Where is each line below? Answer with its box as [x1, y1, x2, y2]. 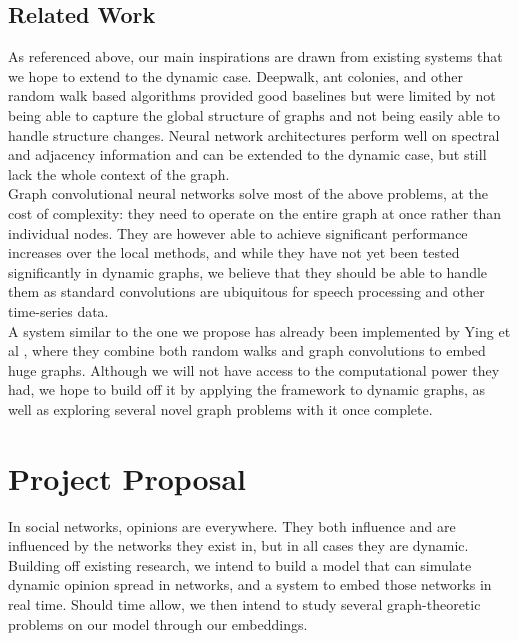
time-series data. [8, 300, 109, 321]
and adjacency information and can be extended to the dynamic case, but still [8, 144, 487, 165]
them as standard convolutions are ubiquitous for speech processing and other [8, 281, 485, 302]
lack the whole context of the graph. [8, 163, 230, 184]
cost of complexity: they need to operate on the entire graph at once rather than [8, 202, 501, 223]
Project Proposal [8, 457, 246, 498]
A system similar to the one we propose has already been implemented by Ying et [8, 320, 511, 341]
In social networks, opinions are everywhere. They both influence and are [8, 515, 456, 536]
